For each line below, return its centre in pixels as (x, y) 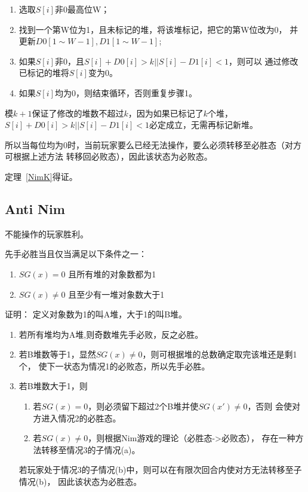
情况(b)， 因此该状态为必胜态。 (80, 482)
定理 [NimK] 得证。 (41, 176)
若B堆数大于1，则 (53, 386)
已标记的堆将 (44, 73)
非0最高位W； (82, 9)
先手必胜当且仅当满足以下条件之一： (76, 254)
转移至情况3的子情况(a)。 (91, 449)
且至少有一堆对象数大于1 (116, 294)
